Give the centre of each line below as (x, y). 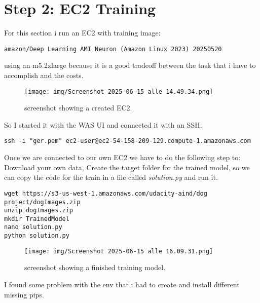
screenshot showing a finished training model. (95, 267)
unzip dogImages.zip (39, 211)
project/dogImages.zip (42, 202)
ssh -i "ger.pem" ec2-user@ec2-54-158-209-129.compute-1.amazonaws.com (127, 141)
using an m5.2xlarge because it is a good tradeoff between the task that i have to (130, 65)
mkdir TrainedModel (37, 219)
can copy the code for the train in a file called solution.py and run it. (111, 177)
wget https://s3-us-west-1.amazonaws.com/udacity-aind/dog (106, 193)
